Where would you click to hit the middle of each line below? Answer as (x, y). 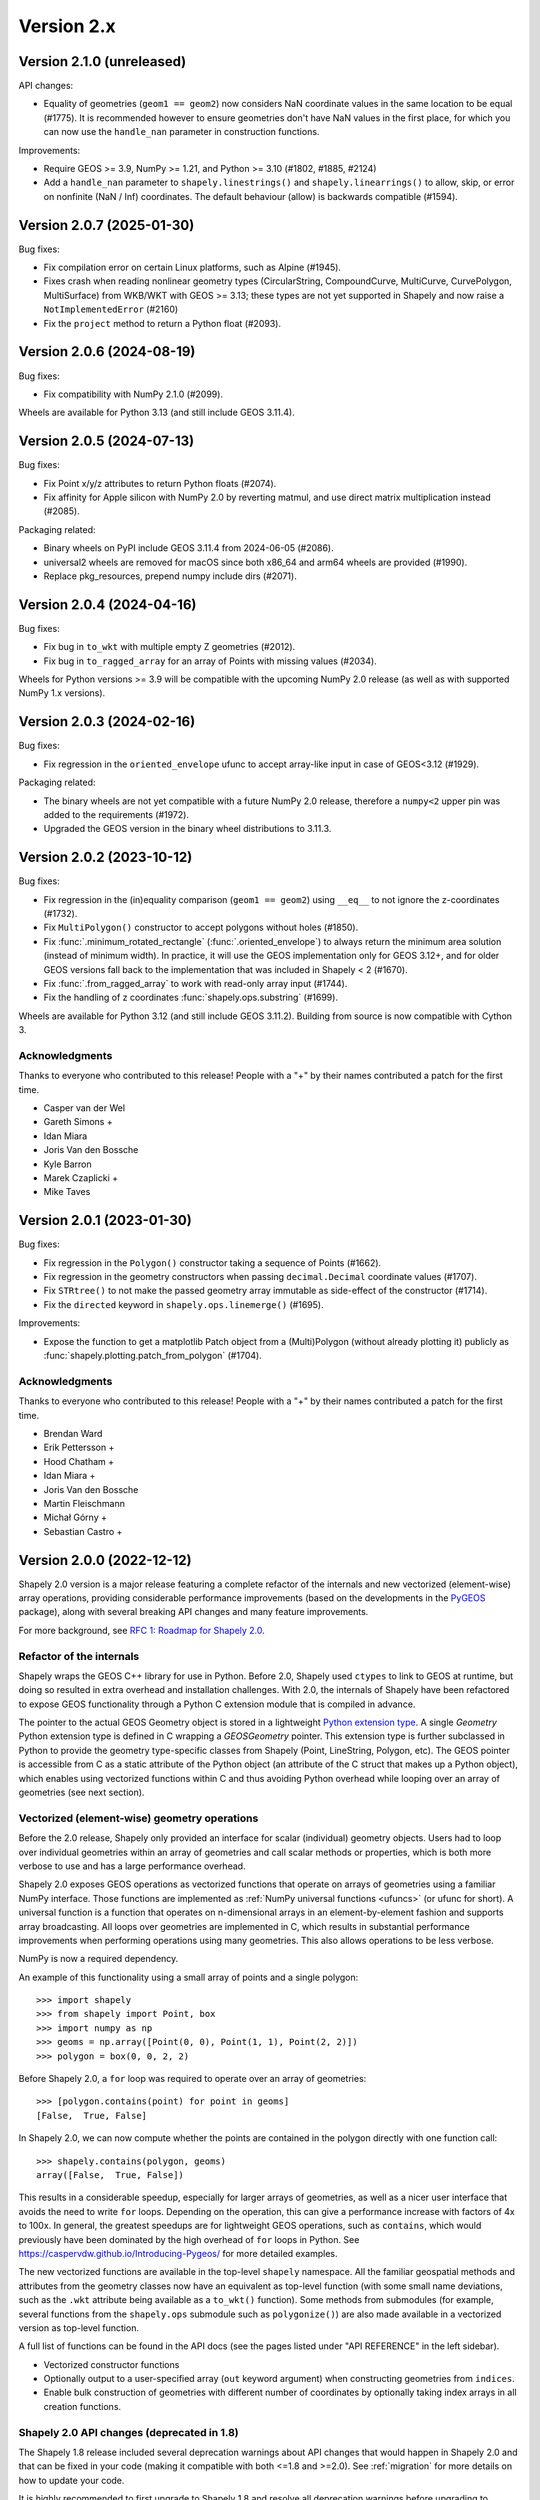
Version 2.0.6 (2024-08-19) (107, 351)
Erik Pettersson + (79, 1447)
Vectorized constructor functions (111, 2364)
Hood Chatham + (79, 1461)
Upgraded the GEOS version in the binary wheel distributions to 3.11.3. (187, 829)
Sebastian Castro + (83, 1531)
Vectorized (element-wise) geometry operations (138, 1818)
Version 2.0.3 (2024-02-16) (107, 721)
